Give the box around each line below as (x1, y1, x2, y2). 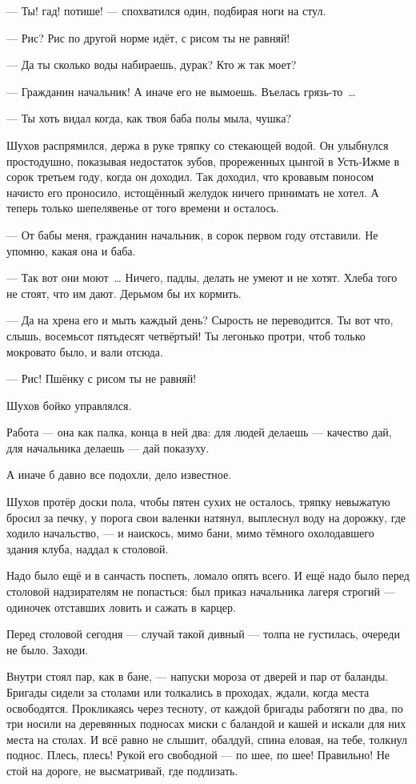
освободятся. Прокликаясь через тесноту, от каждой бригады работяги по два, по (6, 699, 403, 716)
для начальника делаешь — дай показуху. (6, 439, 210, 456)
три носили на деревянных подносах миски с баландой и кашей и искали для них (6, 715, 406, 732)
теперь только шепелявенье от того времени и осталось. (6, 199, 279, 216)
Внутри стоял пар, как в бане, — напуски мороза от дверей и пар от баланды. (6, 668, 389, 685)
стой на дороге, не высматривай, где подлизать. (6, 762, 238, 778)
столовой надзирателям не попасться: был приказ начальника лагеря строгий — (6, 583, 395, 600)
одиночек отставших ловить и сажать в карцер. (6, 598, 236, 615)
